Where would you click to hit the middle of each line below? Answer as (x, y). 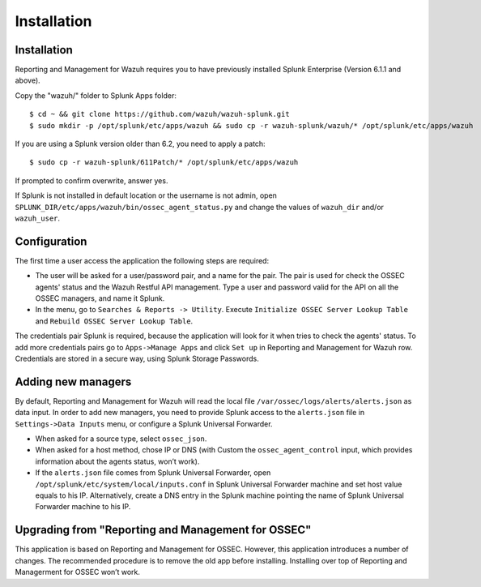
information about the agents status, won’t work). (117, 461)
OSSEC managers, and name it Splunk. (100, 298)
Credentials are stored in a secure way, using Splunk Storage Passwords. (137, 358)
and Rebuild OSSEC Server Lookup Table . (114, 321)
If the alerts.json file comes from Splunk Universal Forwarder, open (153, 473)
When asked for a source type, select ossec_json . (121, 439)
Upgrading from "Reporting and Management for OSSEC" (163, 530)
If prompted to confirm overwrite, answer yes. (92, 180)
